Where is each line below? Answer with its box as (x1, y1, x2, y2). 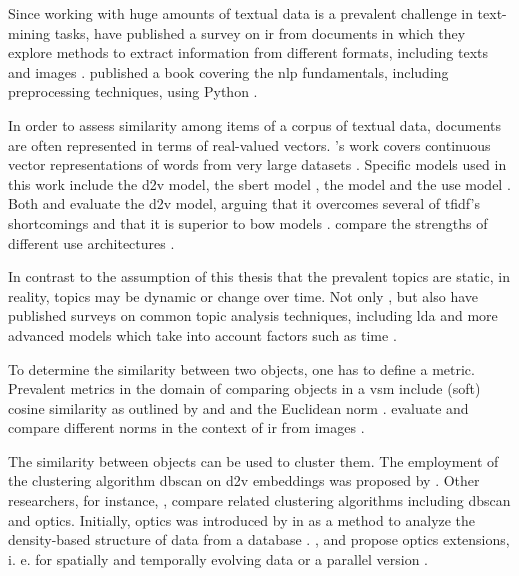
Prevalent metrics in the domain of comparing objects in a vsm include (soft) (8, 378, 481, 399)
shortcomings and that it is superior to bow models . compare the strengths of (8, 212, 488, 233)
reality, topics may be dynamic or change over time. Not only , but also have (8, 285, 479, 306)
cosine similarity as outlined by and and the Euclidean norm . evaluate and (8, 397, 469, 418)
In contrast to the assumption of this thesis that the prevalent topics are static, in (8, 266, 510, 287)
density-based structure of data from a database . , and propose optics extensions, (8, 529, 510, 550)
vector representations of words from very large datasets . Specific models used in (8, 154, 507, 175)
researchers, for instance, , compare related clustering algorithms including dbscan (8, 490, 511, 511)
